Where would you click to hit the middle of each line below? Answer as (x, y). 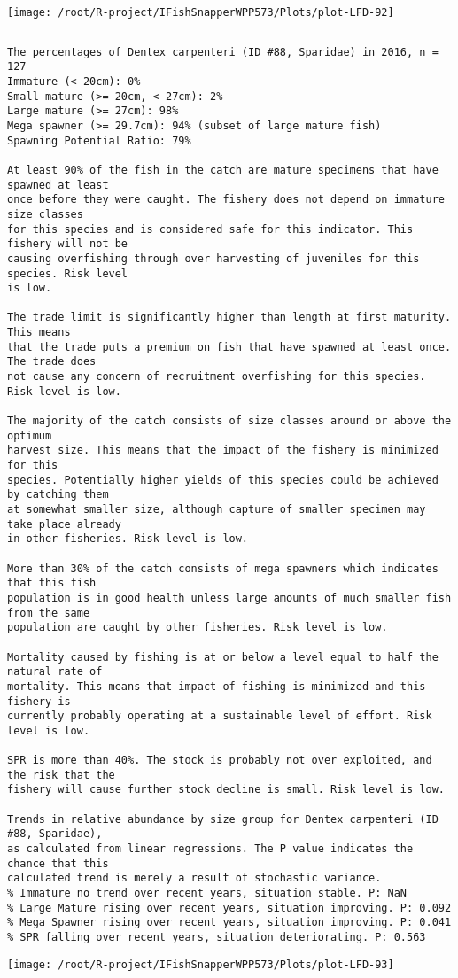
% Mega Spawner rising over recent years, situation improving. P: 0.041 (229, 923)
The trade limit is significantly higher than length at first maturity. (229, 318)
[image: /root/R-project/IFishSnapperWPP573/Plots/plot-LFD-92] (201, 12)
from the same (49, 613)
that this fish (52, 583)
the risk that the (61, 775)
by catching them (58, 495)
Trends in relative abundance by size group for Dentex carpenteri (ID (223, 819)
